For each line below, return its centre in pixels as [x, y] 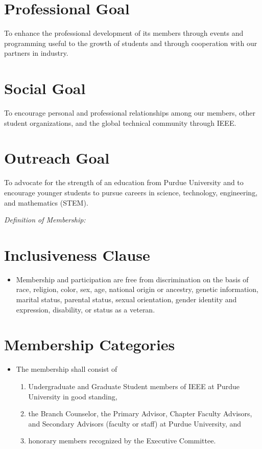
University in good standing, [73, 396]
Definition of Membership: [45, 220]
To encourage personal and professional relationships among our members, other [130, 113]
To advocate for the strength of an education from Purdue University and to [124, 182]
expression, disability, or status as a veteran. [86, 309]
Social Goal [45, 88]
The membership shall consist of [67, 369]
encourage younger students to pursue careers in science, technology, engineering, [131, 192]
